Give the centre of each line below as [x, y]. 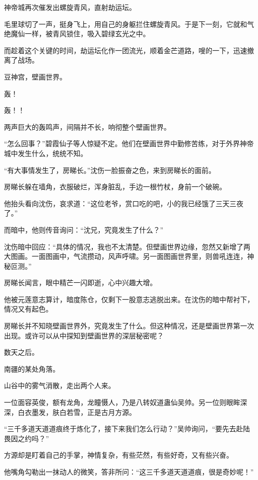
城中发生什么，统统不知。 [46, 153]
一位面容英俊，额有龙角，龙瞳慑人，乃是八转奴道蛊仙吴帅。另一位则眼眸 [122, 402]
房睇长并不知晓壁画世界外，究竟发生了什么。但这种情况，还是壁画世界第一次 [129, 326]
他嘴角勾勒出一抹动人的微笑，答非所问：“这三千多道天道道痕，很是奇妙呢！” [129, 472]
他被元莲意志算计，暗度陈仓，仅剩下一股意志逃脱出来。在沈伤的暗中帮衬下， [129, 299]
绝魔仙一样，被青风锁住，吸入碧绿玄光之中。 [77, 34]
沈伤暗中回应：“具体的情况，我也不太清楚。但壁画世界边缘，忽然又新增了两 [127, 246]
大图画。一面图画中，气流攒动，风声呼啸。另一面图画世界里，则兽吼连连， [126, 256]
